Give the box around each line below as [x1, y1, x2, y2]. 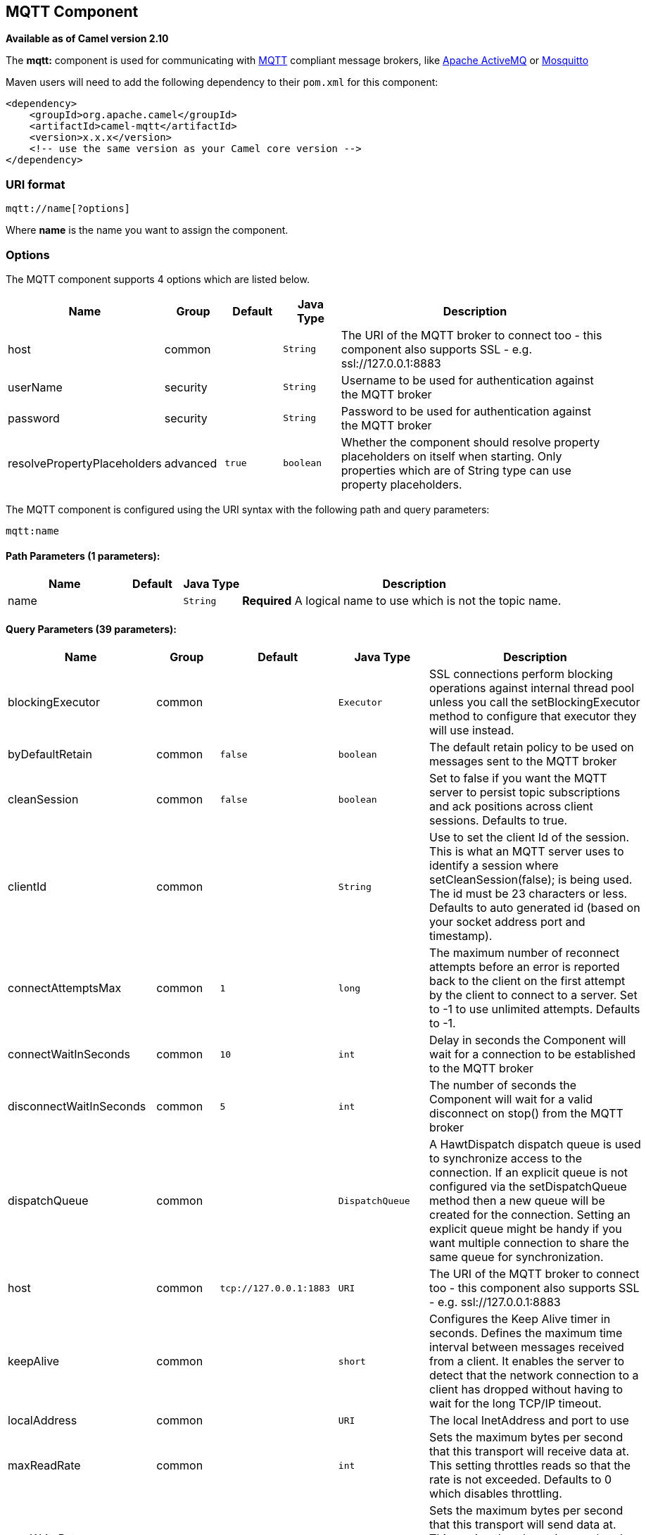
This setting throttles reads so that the [429, 1458, 631, 1473]
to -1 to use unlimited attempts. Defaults [429, 1002, 640, 1017]
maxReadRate [8, 1458, 81, 1473]
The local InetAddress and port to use [429, 1413, 629, 1428]
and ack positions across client [429, 799, 593, 814]
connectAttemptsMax [8, 981, 122, 996]
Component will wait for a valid [429, 1092, 593, 1107]
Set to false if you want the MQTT [429, 771, 607, 786]
